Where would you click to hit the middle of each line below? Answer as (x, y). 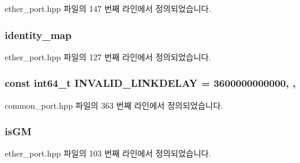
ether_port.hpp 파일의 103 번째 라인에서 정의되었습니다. (108, 153)
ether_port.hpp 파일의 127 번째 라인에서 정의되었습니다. (108, 56)
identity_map (38, 35)
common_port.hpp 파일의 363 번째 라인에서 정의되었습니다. (114, 105)
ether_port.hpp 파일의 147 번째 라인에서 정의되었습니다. (108, 8)
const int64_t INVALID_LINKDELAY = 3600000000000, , (150, 83)
